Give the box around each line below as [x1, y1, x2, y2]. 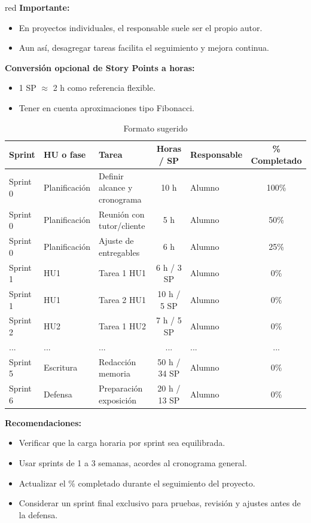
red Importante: [5, 1, 70, 13]
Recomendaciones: [5, 416, 81, 429]
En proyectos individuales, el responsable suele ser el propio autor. [19, 21, 263, 33]
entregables [98, 246, 140, 258]
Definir [98, 169, 124, 182]
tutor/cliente [98, 219, 145, 232]
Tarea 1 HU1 [98, 267, 146, 279]
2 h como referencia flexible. [53, 81, 155, 94]
